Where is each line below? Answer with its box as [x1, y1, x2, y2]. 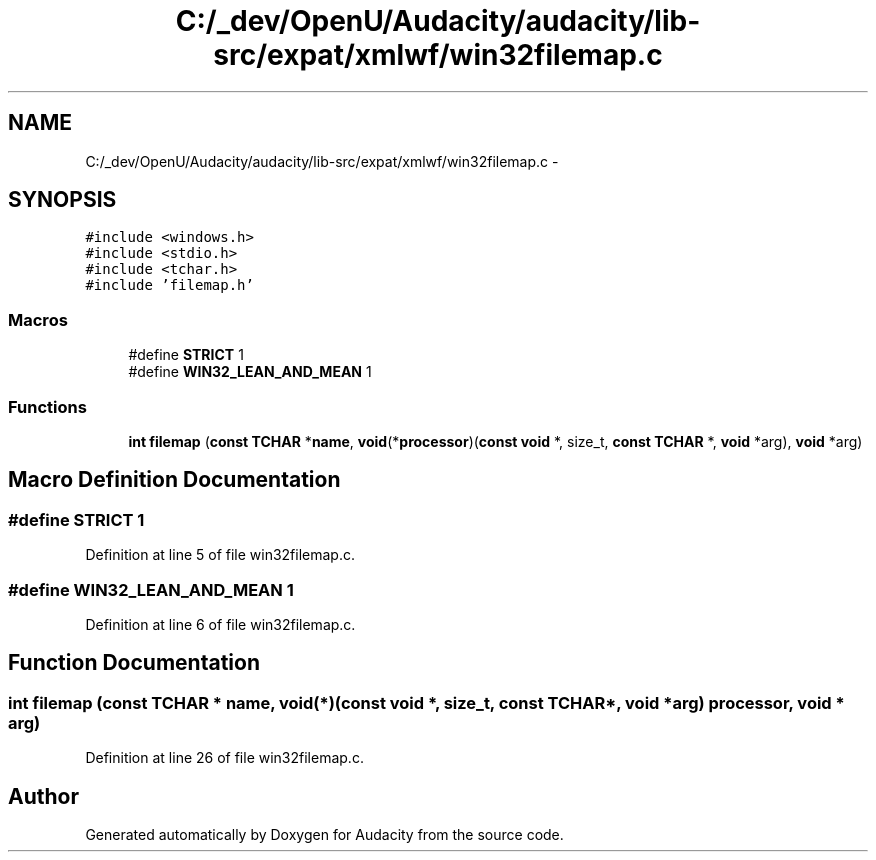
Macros [8, 309, 68, 330]
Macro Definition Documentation [8, 467, 341, 493]
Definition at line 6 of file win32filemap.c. [85, 615, 356, 633]
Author [8, 783, 79, 809]
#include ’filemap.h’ [85, 277, 254, 294]
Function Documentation [8, 650, 260, 676]
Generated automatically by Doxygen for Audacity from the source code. [85, 825, 564, 843]
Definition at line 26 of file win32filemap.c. [85, 749, 364, 767]
